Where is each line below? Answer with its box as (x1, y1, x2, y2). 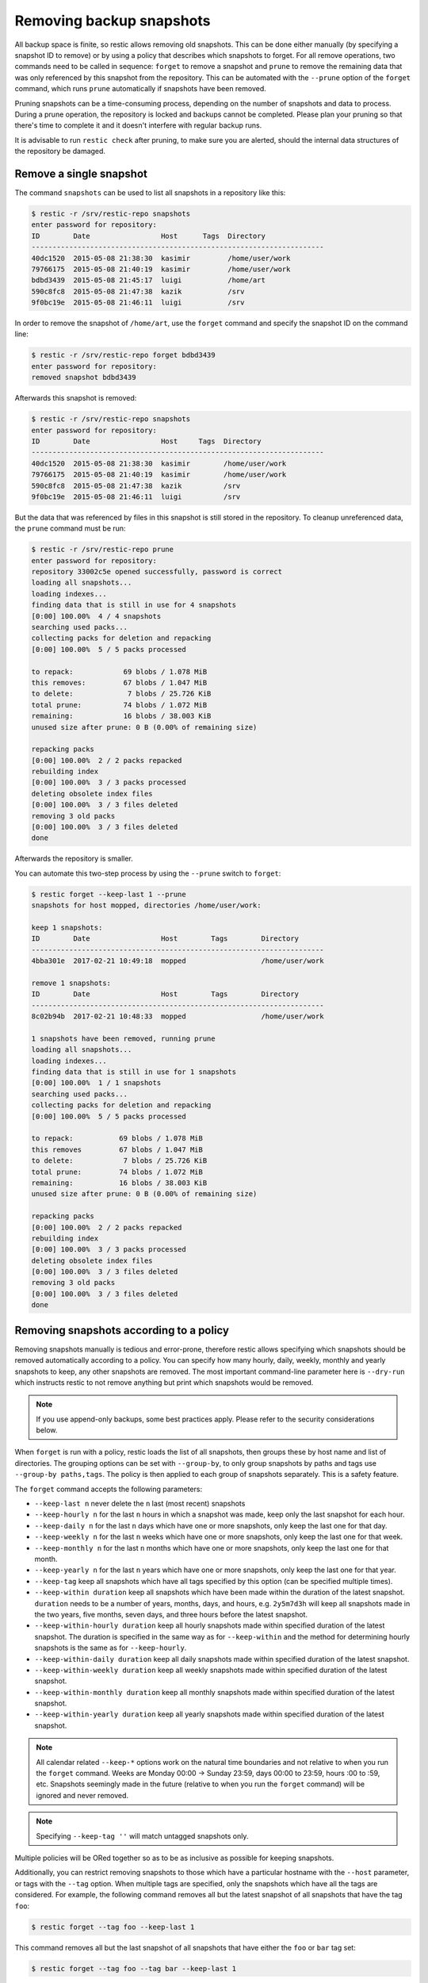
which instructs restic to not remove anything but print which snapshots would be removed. (14, 1377, 314, 1387)
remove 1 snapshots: (31, 978, 111, 988)
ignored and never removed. (36, 1790, 129, 1800)
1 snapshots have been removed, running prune (31, 1034, 216, 1043)
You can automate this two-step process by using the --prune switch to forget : (14, 869, 281, 878)
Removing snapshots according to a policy (14, 1323, 230, 1337)
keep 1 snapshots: (31, 922, 103, 932)
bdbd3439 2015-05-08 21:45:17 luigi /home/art (31, 276, 266, 285)
